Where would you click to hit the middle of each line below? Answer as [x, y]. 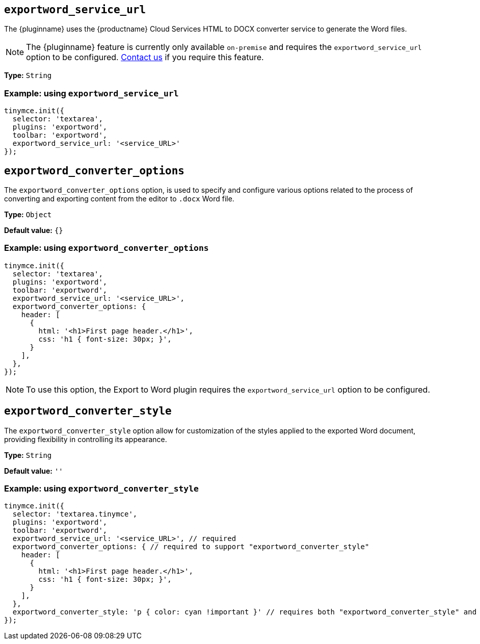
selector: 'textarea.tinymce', [75, 514]
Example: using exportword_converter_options [106, 248]
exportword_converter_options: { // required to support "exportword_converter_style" [191, 547]
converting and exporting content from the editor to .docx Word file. [119, 199]
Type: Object [28, 215]
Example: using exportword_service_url [91, 93]
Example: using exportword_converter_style [101, 488]
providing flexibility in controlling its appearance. [86, 439]
